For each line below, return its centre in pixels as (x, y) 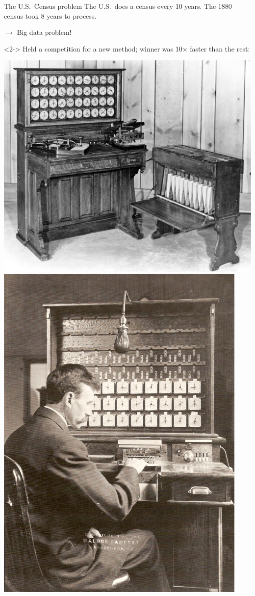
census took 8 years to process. (50, 15)
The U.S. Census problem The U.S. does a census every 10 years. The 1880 (118, 6)
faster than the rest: (220, 48)
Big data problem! (44, 32)
